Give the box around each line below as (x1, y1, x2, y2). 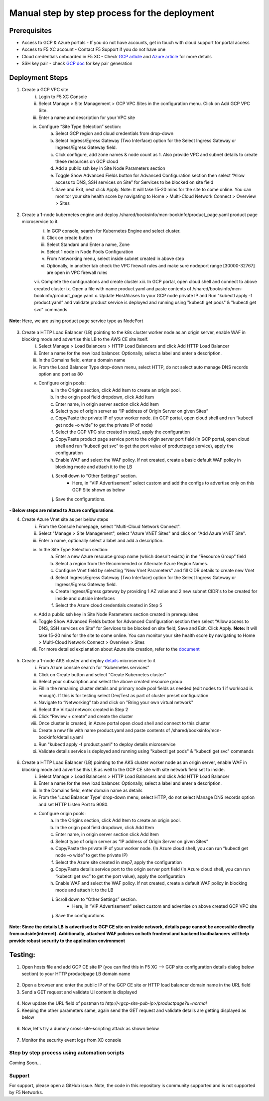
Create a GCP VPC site (21, 87, 69, 93)
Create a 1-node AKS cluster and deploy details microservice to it (21, 657, 155, 663)
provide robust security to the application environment (9, 938, 126, 944)
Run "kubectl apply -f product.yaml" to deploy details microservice (38, 741, 176, 747)
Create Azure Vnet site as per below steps (21, 516, 109, 522)
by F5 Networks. (9, 1090, 43, 1096)
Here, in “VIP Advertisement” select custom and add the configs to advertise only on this (72, 480, 255, 486)
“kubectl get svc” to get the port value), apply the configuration (55, 873, 185, 879)
